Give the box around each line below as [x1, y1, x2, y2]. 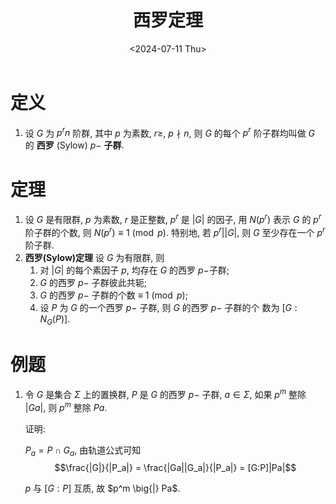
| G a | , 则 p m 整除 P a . [24, 399, 108, 413]
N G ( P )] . [39, 312, 71, 327]
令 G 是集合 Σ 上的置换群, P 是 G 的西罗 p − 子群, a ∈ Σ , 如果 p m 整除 [24, 387, 307, 400]
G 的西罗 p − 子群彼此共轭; [39, 276, 147, 288]
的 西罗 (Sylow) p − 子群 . [24, 139, 125, 151]
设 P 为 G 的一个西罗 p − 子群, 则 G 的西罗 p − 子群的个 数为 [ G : [39, 301, 298, 313]
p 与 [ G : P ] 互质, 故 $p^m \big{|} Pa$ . [24, 482, 181, 495]
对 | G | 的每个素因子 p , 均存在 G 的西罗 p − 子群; [39, 264, 230, 276]
